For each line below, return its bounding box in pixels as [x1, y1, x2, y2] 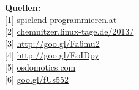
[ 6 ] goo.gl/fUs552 [5, 72, 69, 85]
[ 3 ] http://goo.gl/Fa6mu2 [5, 36, 100, 49]
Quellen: [5, 1, 41, 13]
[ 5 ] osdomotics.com [5, 60, 76, 73]
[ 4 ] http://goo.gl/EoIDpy [5, 49, 99, 61]
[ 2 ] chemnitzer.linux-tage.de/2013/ [5, 25, 134, 38]
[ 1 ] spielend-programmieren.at [5, 13, 117, 26]
